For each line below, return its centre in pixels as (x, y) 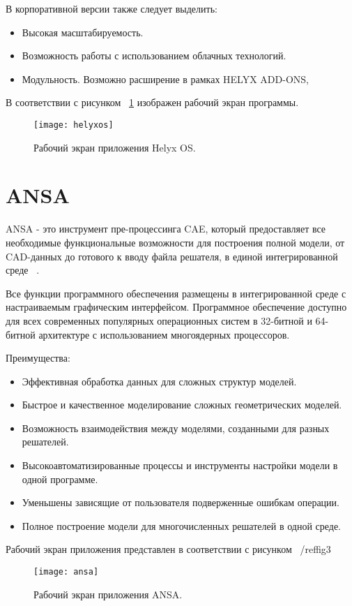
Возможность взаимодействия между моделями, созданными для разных (176, 428)
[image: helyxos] (74, 125)
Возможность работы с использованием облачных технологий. (154, 56)
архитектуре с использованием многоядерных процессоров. (164, 334)
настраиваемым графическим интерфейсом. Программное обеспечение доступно (176, 307)
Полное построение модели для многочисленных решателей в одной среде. (182, 525)
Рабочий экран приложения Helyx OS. (115, 147)
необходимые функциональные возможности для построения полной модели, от (175, 242)
